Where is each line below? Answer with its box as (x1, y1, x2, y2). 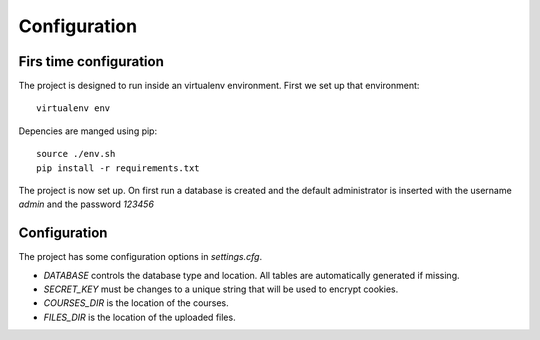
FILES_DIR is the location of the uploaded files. (43, 311, 236, 323)
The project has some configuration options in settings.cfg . (18, 251, 263, 263)
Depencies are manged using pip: (18, 125, 158, 137)
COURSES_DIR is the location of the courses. (43, 297, 229, 309)
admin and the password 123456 (18, 198, 155, 210)
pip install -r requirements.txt (36, 162, 200, 174)
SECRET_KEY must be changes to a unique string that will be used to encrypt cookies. (43, 283, 399, 295)
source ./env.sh (36, 148, 116, 160)
